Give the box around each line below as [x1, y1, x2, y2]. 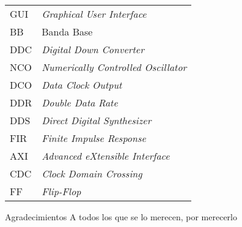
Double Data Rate [42, 95, 118, 110]
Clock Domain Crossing [42, 166, 142, 180]
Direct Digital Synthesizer [42, 113, 152, 127]
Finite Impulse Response [42, 131, 146, 145]
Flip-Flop [42, 184, 81, 198]
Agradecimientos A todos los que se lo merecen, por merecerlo [5, 210, 238, 223]
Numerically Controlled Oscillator [42, 60, 187, 74]
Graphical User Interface [42, 7, 147, 21]
